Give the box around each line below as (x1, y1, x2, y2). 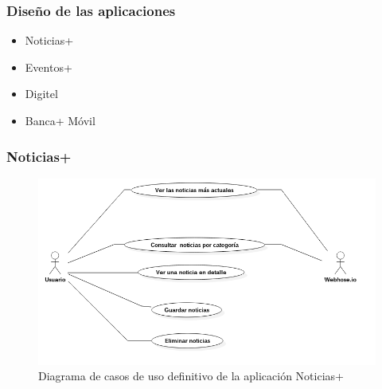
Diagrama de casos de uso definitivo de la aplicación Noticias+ (38, 367, 344, 384)
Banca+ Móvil (25, 112, 95, 128)
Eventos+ (25, 58, 72, 75)
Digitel (25, 85, 58, 102)
